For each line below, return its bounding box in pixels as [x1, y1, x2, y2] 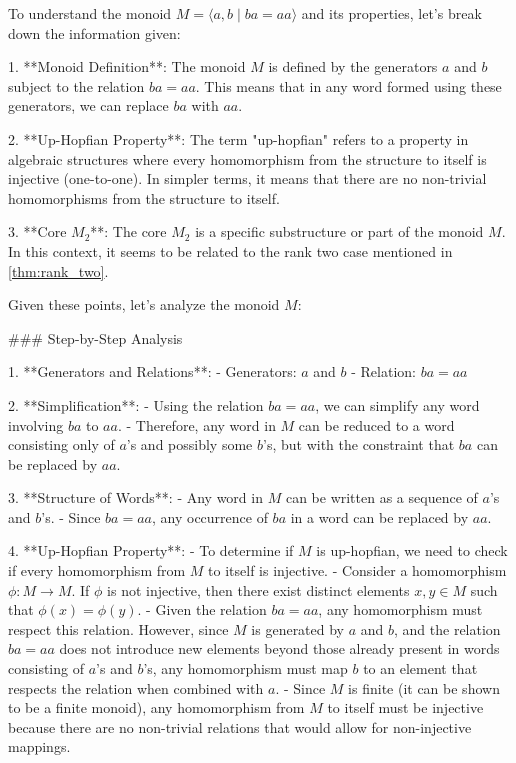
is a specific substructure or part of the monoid [195, 221, 484, 242]
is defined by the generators [268, 56, 438, 77]
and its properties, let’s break [301, 3, 482, 23]
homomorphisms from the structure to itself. [8, 187, 280, 208]
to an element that [363, 658, 478, 679]
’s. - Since [41, 506, 101, 527]
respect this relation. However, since [8, 618, 229, 639]
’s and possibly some [126, 434, 253, 455]
